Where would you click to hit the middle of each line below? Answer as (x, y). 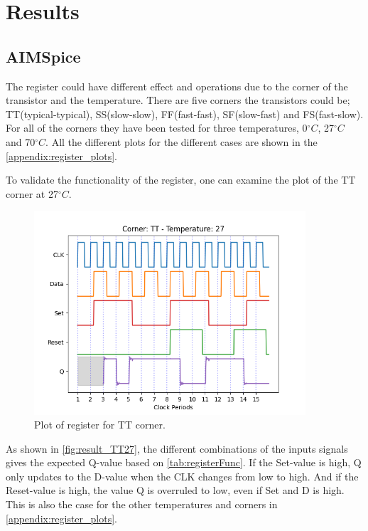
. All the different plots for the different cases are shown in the (182, 141)
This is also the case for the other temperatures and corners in (142, 504)
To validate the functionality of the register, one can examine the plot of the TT (181, 180)
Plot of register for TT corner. (100, 425)
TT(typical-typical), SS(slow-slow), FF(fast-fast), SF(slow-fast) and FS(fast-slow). (185, 114)
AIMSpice (43, 56)
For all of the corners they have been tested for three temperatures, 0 (157, 128)
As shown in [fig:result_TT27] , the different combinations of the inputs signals (177, 448)
